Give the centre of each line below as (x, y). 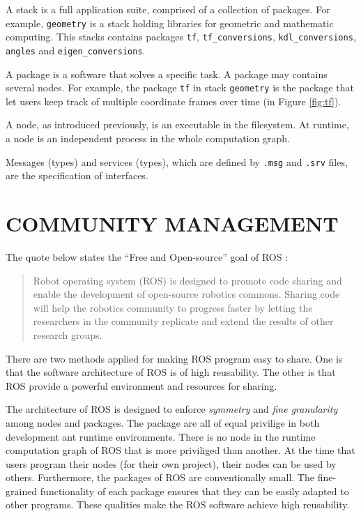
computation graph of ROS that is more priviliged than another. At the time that (180, 450)
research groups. (68, 334)
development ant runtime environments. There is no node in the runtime (161, 436)
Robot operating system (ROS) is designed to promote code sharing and (187, 280)
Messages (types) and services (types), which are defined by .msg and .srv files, (177, 161)
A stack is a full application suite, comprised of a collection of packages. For (168, 9)
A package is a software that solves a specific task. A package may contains (167, 74)
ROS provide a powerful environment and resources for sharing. (141, 385)
